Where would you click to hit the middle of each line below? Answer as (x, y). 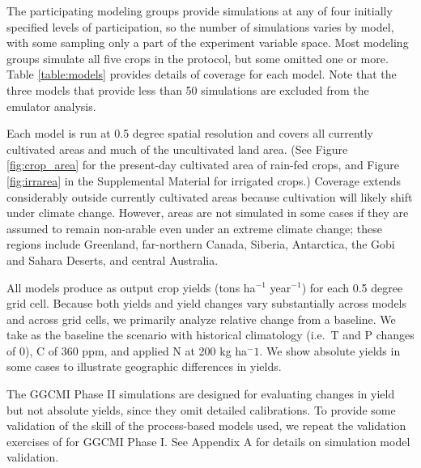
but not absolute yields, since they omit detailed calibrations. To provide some (201, 409)
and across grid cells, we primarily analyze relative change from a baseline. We (201, 319)
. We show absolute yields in (330, 350)
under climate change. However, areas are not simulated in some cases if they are (208, 213)
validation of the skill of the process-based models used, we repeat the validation (206, 425)
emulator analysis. (51, 106)
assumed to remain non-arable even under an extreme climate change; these (194, 228)
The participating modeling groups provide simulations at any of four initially (200, 11)
